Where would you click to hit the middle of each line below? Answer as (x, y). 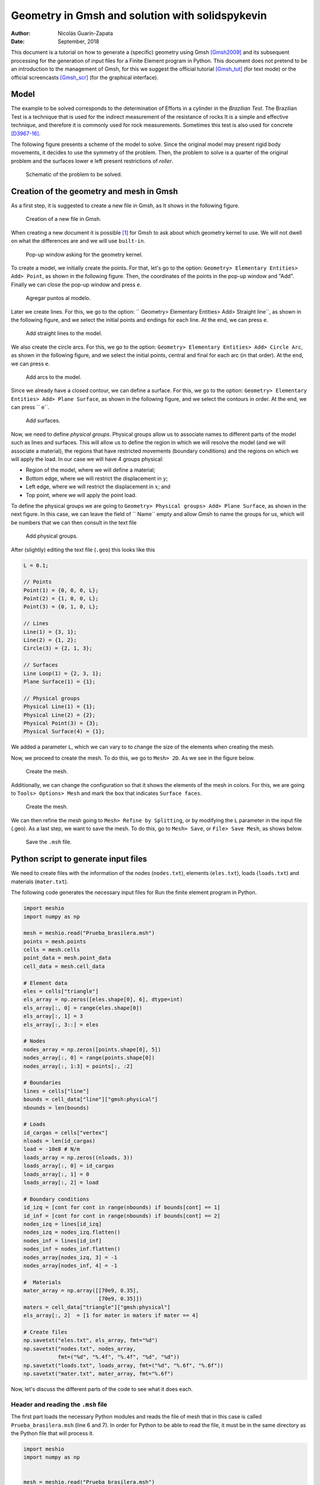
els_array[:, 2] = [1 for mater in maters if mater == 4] (111, 1315)
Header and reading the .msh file (59, 1404)
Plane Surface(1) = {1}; (60, 682)
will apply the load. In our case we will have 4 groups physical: (87, 459)
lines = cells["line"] (56, 1091)
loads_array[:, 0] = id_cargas (69, 1166)
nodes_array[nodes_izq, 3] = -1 (71, 1257)
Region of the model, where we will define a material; (91, 470)
